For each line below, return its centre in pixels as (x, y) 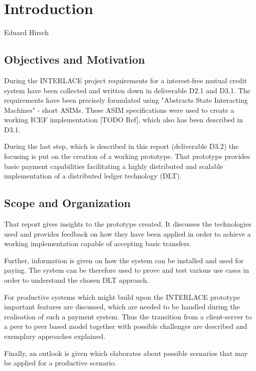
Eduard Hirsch (27, 32)
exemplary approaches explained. (55, 336)
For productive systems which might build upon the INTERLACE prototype (122, 297)
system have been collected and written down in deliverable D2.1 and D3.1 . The (127, 90)
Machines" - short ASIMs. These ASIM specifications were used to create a (119, 110)
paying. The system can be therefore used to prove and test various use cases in (126, 270)
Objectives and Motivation (75, 59)
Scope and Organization (68, 203)
